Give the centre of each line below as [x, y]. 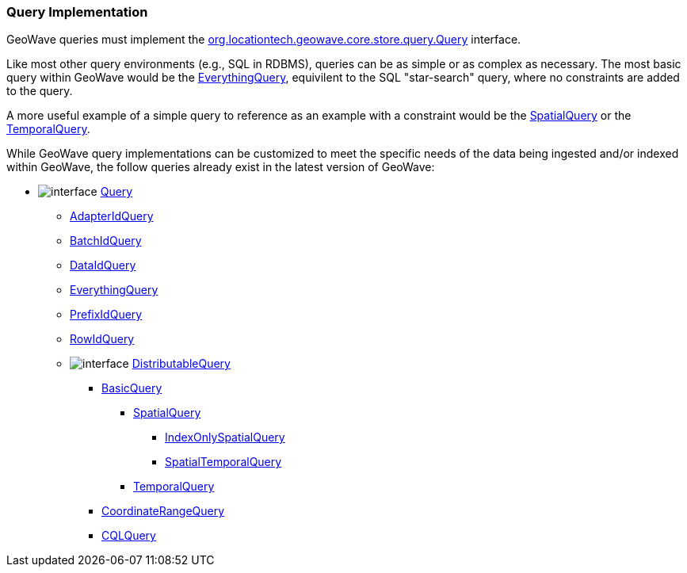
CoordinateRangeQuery [163, 511]
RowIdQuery [102, 339]
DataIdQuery [103, 265]
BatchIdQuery [106, 241]
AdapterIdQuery [112, 216]
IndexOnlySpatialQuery [225, 437]
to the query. [40, 91]
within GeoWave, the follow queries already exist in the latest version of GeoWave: [221, 167]
